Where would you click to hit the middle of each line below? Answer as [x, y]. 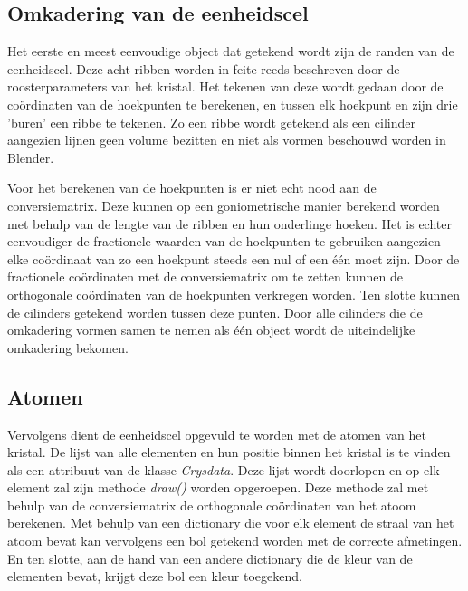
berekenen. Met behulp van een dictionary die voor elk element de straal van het [231, 523]
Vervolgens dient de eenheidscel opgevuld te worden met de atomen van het [217, 434]
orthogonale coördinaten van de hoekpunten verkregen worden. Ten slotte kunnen [234, 294]
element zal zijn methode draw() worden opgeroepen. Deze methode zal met [218, 487]
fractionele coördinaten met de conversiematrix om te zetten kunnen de [205, 276]
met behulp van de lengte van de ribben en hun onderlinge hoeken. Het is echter [229, 223]
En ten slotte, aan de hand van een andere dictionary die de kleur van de [210, 558]
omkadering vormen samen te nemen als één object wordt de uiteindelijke [211, 330]
